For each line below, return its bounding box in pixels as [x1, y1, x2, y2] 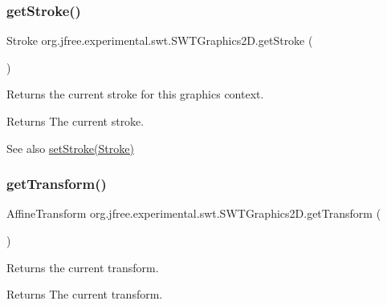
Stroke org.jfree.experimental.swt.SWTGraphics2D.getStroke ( [6, 32, 313, 49]
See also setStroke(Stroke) [6, 139, 134, 156]
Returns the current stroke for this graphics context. [6, 86, 264, 102]
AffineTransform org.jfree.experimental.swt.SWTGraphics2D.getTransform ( [6, 205, 381, 222]
